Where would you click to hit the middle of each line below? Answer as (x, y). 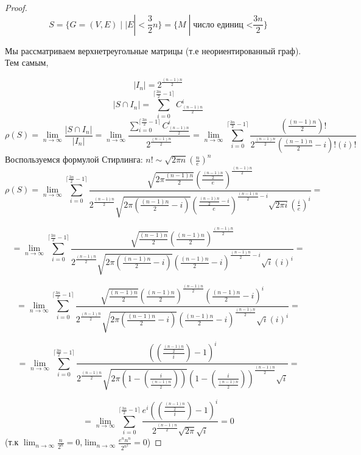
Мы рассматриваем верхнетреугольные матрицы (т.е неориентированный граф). (153, 50)
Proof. (16, 7)
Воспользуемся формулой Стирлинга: (74, 159)
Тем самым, (27, 62)
